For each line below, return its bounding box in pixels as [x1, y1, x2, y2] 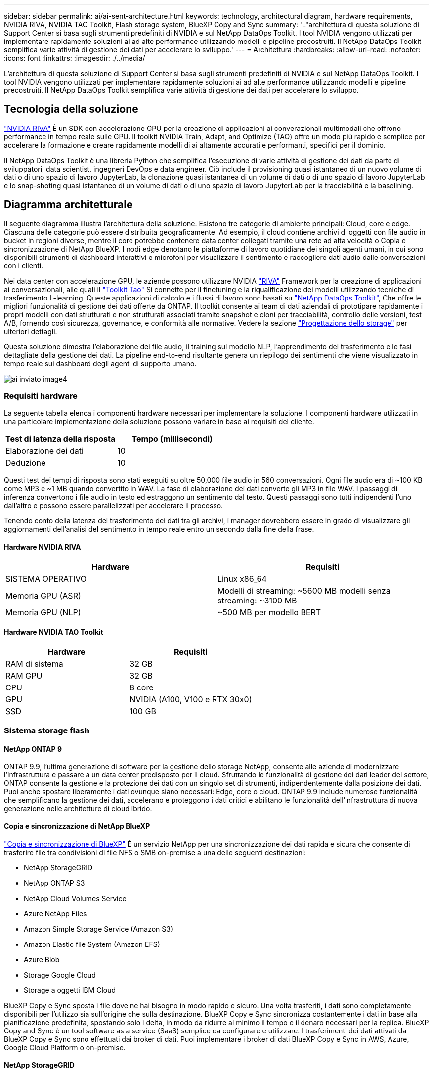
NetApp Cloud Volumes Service [24, 894, 127, 902]
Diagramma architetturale [4, 198, 133, 211]
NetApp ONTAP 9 [4, 744, 62, 753]
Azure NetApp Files [24, 909, 87, 918]
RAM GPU [5, 670, 43, 681]
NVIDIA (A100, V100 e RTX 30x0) [130, 694, 252, 704]
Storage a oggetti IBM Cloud [24, 986, 116, 994]
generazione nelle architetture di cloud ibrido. [4, 804, 152, 813]
